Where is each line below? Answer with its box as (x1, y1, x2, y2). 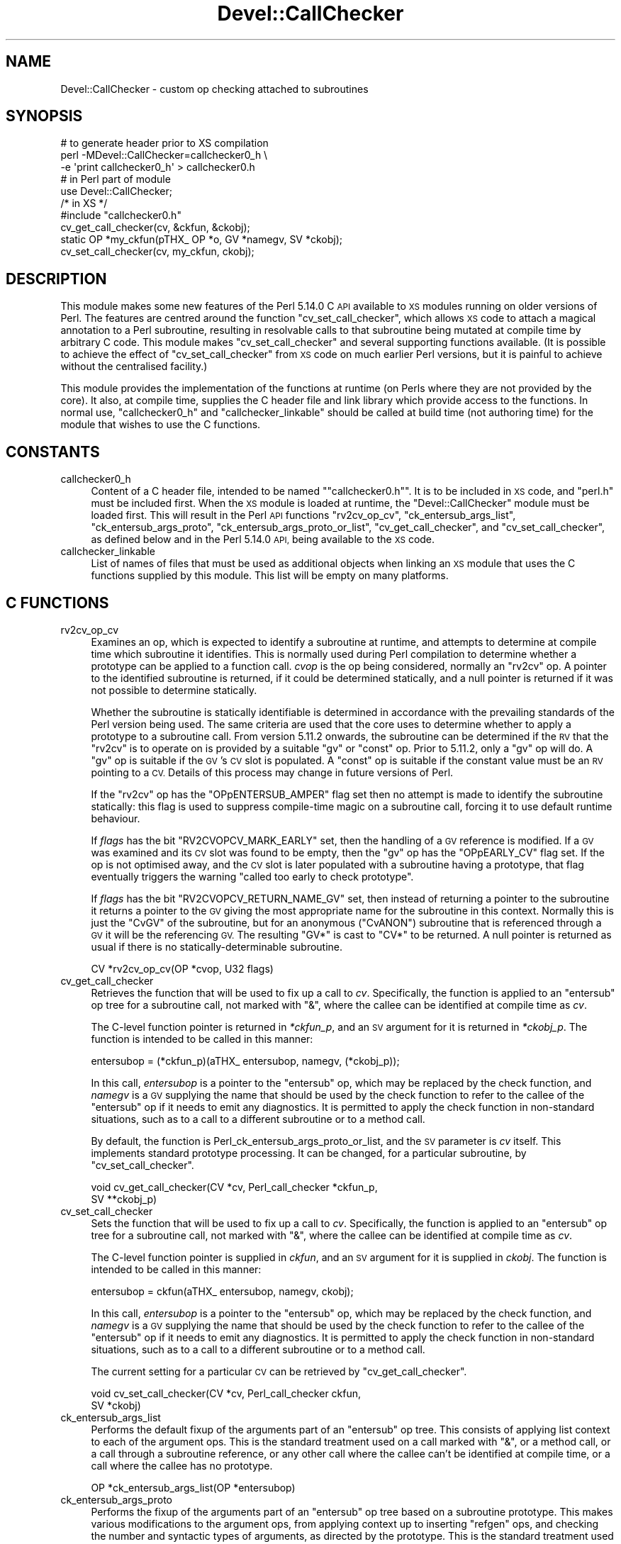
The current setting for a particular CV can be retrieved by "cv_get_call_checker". (91, 1365, 467, 1377)
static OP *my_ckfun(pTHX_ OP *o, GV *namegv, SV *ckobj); (60, 233, 343, 246)
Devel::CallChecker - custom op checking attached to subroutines (60, 82, 369, 95)
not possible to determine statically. (91, 683, 257, 696)
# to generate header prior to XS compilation (60, 137, 269, 150)
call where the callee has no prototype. (91, 1459, 273, 1472)
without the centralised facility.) (60, 360, 208, 373)
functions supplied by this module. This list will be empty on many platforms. (91, 569, 449, 582)
